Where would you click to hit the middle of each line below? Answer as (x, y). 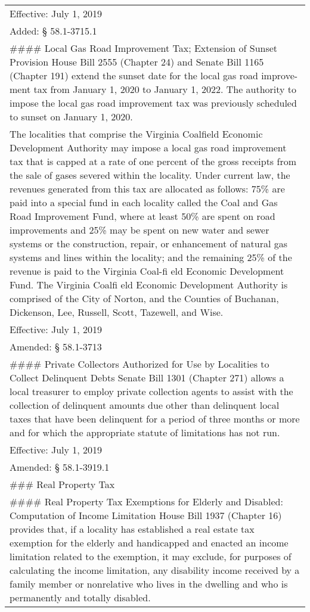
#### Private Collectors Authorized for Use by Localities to (139, 364)
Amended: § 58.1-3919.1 (60, 467)
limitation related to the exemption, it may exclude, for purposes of (151, 556)
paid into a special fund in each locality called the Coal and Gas (144, 202)
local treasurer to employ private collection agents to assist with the (151, 391)
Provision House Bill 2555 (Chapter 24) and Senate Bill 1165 (137, 62)
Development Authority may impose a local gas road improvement (148, 147)
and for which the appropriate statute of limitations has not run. (145, 432)
